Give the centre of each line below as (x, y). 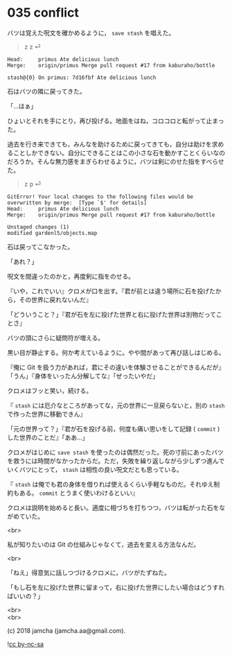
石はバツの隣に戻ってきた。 (46, 91)
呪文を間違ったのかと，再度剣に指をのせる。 (71, 276)
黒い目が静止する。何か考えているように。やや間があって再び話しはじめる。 (116, 352)
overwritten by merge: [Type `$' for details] (77, 202)
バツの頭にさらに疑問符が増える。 (56, 338)
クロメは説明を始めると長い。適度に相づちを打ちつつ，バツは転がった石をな (116, 507)
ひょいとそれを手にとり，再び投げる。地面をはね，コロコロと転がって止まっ (116, 121)
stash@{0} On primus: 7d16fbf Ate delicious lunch (82, 78)
